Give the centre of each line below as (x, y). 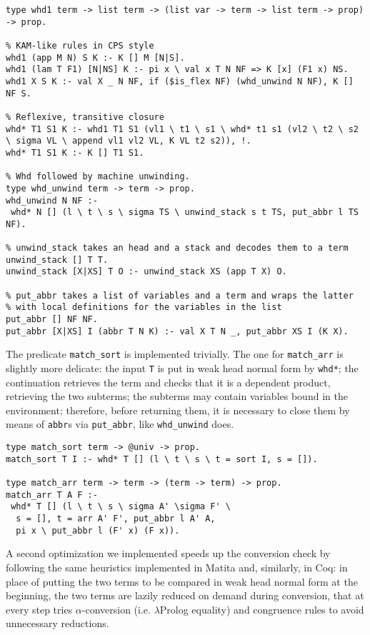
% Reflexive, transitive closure (85, 117)
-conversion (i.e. (116, 609)
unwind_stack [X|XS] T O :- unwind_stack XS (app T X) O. (146, 272)
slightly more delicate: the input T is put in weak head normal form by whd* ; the (182, 368)
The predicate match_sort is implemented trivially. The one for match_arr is (175, 354)
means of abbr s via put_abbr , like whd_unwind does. (120, 424)
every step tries (39, 609)
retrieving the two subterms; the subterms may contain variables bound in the (177, 396)
